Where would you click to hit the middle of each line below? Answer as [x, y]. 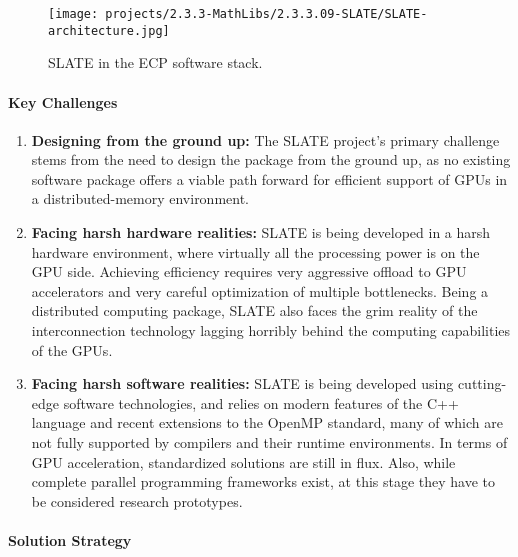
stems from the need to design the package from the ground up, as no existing [271, 159]
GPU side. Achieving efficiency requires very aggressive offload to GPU [249, 271]
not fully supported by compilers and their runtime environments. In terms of [269, 442]
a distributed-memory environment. [140, 198]
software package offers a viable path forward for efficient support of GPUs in [269, 178]
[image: [73, 14]
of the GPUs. [72, 349]
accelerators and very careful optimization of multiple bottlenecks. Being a [260, 290]
